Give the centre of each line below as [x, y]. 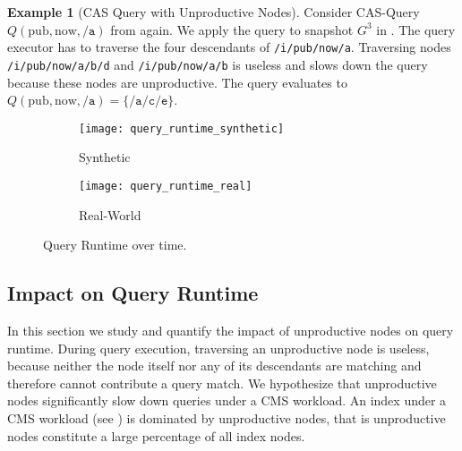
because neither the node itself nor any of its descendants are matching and [214, 366]
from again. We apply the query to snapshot [232, 29]
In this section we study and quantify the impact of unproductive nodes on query [231, 330]
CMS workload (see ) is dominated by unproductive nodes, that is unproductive [227, 417]
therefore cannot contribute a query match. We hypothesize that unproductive [222, 383]
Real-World [110, 214]
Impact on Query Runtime [133, 293]
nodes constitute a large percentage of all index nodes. [156, 435]
